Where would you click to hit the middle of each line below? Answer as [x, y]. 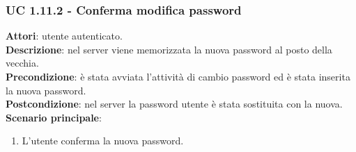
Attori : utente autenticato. [64, 36]
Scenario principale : [54, 117]
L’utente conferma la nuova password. [103, 141]
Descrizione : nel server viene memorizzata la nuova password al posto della [169, 49]
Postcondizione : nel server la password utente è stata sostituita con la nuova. [174, 104]
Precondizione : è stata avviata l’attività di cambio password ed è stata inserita [178, 76]
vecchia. [22, 63]
